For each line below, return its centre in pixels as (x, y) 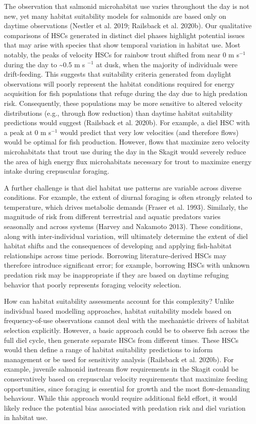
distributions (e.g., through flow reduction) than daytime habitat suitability (118, 113)
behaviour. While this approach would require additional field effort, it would (121, 398)
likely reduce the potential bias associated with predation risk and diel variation (125, 407)
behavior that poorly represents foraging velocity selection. (93, 284)
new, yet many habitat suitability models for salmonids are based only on (115, 16)
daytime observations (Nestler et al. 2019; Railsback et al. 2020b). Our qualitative (128, 25)
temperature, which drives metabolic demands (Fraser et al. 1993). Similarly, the (126, 207)
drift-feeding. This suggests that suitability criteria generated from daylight (118, 74)
